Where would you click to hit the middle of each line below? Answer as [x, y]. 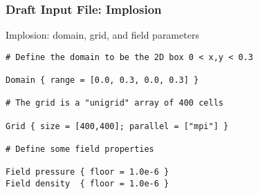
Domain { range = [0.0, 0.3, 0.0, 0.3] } [102, 80]
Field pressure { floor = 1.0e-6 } [87, 172]
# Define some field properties [80, 149]
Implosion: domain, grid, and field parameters [102, 35]
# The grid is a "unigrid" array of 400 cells [114, 103]
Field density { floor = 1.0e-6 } [87, 184]
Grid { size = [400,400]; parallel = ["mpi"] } [117, 126]
